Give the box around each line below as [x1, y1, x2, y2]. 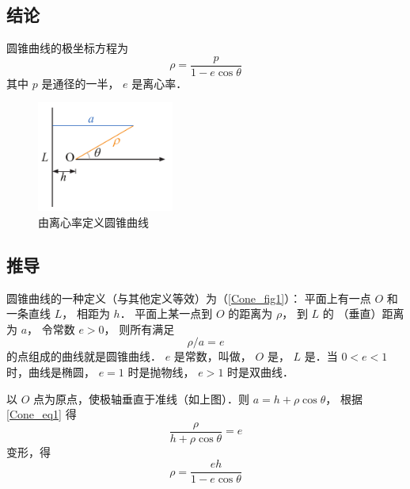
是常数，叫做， [173, 348, 252, 365]
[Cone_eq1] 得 [6, 406, 77, 422]
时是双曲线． [227, 363, 294, 380]
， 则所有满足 [104, 320, 175, 337]
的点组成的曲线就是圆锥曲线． [6, 348, 161, 365]
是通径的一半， [41, 74, 120, 91]
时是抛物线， [127, 363, 195, 380]
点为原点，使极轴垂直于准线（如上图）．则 [33, 390, 250, 407]
